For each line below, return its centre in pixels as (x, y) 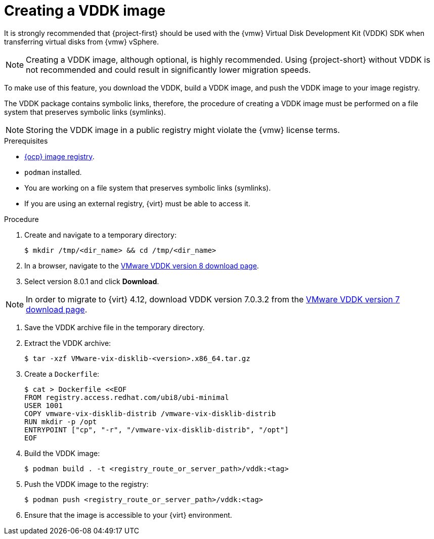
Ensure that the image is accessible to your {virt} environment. (128, 515)
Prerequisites (26, 141)
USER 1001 (44, 405)
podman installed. (53, 172)
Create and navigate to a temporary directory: (101, 235)
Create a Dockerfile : (62, 374)
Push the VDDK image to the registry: (86, 484)
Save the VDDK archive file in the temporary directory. (115, 327)
